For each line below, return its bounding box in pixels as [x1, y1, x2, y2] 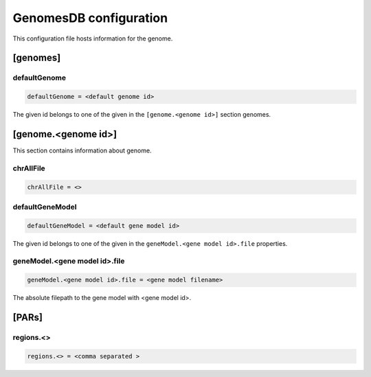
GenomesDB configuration [12, 10, 168, 25]
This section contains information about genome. [12, 146, 152, 155]
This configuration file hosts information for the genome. [12, 34, 173, 43]
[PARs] [12, 312, 43, 323]
